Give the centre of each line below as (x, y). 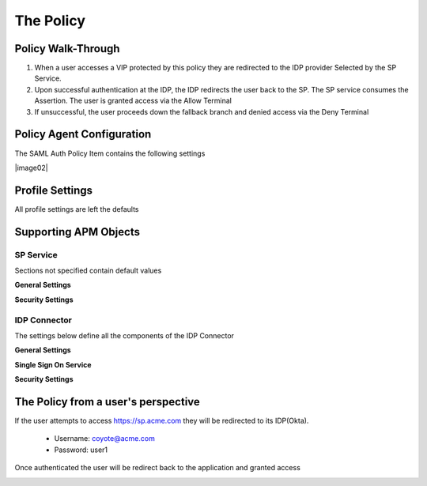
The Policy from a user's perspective (108, 402)
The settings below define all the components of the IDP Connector (125, 335)
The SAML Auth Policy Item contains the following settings (110, 153)
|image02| (31, 168)
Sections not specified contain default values (88, 270)
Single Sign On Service (53, 364)
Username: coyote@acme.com (105, 439)
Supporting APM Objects (77, 232)
